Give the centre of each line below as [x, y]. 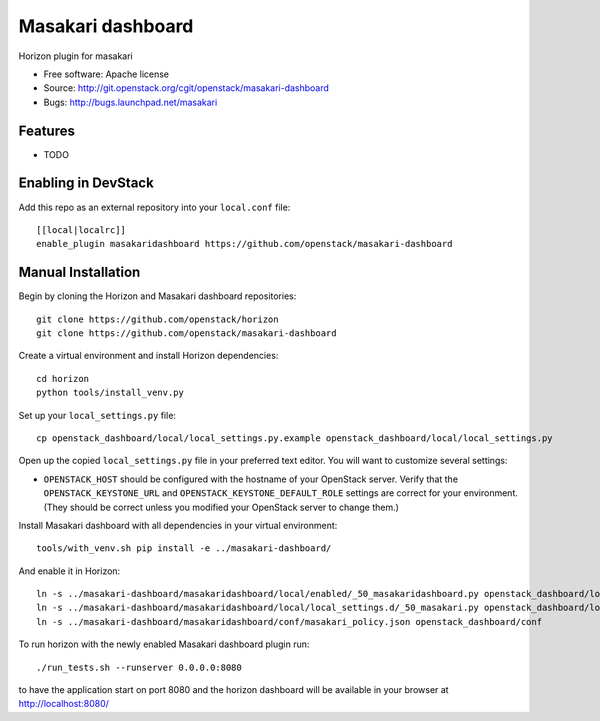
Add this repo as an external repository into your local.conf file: [154, 207]
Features [46, 130]
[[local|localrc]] [81, 229]
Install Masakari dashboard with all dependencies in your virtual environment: [178, 525]
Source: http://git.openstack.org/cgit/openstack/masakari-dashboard [186, 88]
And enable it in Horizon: [69, 571]
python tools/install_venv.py [110, 393]
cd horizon [63, 378]
